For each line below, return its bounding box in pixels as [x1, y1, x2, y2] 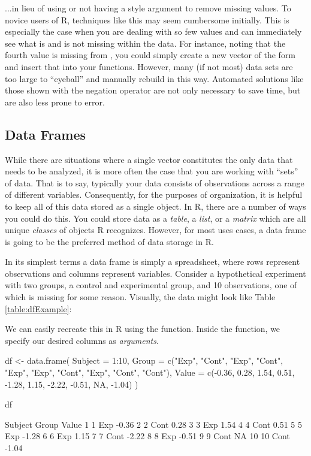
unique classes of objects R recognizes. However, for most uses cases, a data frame [5, 224, 306, 236]
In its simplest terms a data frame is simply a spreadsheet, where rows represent [5, 255, 300, 268]
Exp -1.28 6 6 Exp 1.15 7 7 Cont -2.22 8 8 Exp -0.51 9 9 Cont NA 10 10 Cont [5, 430, 290, 442]
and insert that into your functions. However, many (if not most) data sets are [5, 60, 293, 73]
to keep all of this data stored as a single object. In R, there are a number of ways [5, 200, 306, 212]
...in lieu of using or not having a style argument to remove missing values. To [5, 2, 291, 14]
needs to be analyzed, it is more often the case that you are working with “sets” [5, 165, 298, 177]
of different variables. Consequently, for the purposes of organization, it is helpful [5, 188, 303, 201]
